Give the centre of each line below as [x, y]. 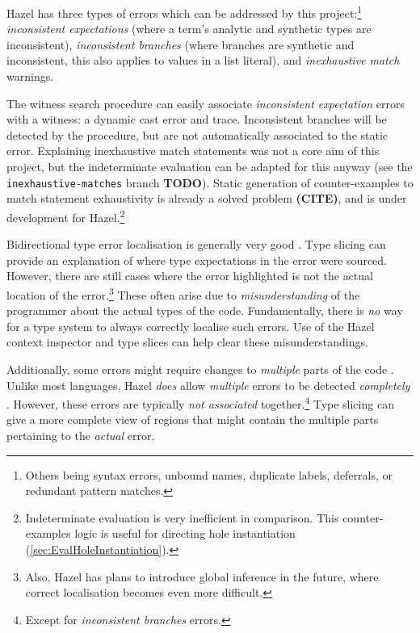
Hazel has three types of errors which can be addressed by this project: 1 [185, 12]
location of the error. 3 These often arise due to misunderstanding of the [183, 293]
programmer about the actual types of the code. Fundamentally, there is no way [205, 310]
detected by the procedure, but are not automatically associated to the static [197, 134]
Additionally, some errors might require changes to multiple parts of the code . [200, 369]
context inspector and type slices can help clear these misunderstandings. [187, 342]
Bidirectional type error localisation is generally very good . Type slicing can [196, 244]
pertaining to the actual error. [81, 435]
